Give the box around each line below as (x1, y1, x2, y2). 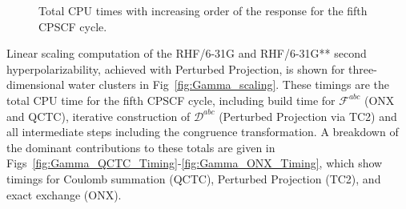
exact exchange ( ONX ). (6, 186, 122, 203)
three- (348, 60, 377, 77)
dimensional (6, 76, 65, 93)
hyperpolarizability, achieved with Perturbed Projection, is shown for (6, 60, 345, 77)
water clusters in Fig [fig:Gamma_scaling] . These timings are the (68, 76, 390, 93)
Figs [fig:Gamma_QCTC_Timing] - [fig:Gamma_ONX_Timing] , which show (6, 155, 383, 171)
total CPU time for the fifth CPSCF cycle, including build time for (6, 91, 336, 108)
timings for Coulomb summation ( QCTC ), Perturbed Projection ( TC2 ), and (6, 170, 381, 187)
